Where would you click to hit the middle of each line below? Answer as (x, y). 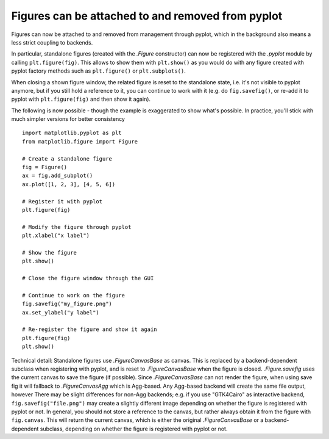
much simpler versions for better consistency (68, 119)
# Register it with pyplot (62, 201)
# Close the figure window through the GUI (88, 278)
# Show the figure (50, 252)
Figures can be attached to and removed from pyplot (147, 16)
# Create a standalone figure (67, 158)
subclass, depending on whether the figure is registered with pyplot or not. (134, 429)
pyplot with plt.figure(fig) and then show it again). (81, 99)
